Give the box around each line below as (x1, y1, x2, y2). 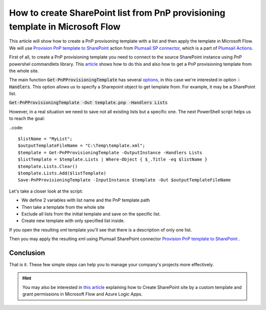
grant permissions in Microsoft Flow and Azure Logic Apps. (22, 291, 143, 297)
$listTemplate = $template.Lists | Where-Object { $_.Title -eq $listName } (18, 157, 208, 162)
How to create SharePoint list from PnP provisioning (9, 7, 226, 18)
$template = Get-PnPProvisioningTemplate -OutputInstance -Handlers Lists (18, 150, 202, 155)
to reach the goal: (9, 115, 45, 121)
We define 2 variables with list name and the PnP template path (21, 197, 150, 203)
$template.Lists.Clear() (18, 164, 78, 169)
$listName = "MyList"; (18, 136, 73, 142)
